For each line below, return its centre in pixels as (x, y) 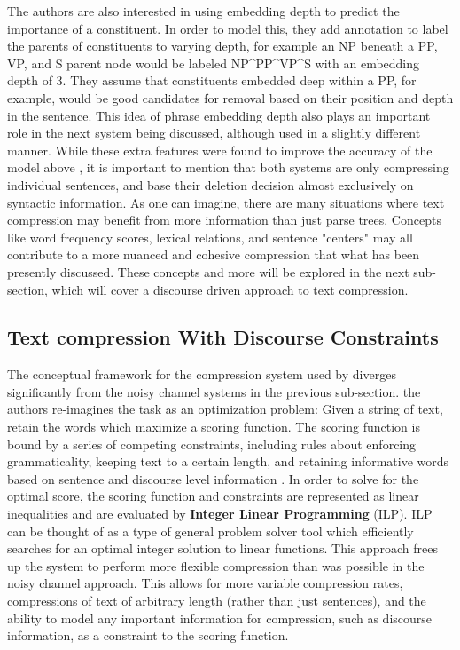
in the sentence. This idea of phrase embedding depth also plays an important (219, 115)
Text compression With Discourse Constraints (223, 337)
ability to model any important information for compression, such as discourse (220, 618)
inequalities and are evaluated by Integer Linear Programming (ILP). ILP (220, 514)
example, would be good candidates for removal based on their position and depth (230, 97)
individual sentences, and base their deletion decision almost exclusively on (211, 184)
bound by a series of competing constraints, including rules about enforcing (212, 444)
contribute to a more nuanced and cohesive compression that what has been (214, 254)
